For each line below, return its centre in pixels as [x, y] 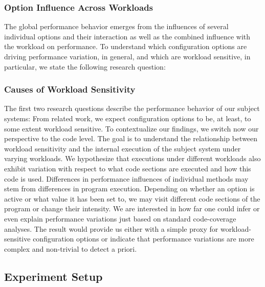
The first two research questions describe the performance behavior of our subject [132, 108]
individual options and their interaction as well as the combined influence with [127, 36]
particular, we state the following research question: [85, 66]
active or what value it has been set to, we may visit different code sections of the [132, 198]
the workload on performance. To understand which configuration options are [126, 46]
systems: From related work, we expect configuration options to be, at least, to [128, 118]
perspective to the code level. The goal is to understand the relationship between [131, 138]
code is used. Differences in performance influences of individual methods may [126, 178]
